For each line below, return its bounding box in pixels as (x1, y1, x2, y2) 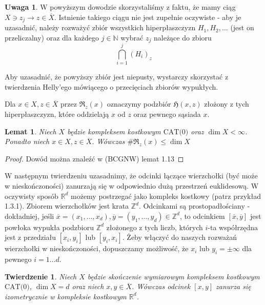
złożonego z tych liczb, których (106, 221, 203, 232)
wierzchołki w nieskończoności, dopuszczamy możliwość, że (5, 243, 189, 254)
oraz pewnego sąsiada (133, 109, 201, 119)
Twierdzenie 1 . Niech (5, 271, 77, 281)
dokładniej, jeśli (5, 210, 54, 221)
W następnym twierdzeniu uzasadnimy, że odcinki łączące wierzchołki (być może (5, 170, 258, 181)
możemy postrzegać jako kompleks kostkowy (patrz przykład (71, 190, 261, 201)
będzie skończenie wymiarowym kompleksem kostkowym (87, 271, 260, 281)
